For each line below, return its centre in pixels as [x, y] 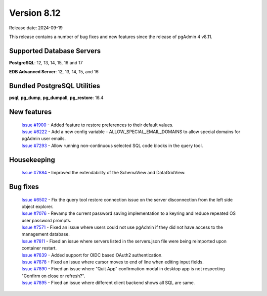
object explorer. [38, 206]
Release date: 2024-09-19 [36, 28]
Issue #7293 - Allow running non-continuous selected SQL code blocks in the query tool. [112, 146]
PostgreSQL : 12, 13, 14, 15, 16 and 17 [46, 62]
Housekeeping [32, 160]
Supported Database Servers [55, 51]
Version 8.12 [35, 13]
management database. [46, 234]
